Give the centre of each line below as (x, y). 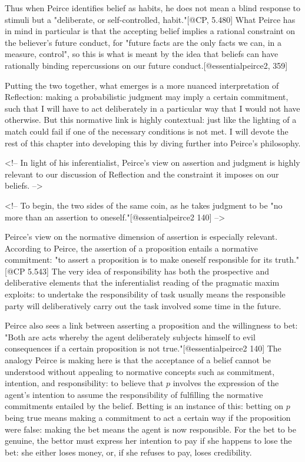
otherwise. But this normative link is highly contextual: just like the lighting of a (151, 120)
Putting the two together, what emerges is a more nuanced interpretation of (142, 85)
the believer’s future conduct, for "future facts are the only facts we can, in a (143, 42)
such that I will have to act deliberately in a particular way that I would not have (152, 108)
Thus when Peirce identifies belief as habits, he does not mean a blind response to (153, 8)
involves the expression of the (226, 383)
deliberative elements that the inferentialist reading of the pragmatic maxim (142, 282)
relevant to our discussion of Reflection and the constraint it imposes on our (142, 174)
